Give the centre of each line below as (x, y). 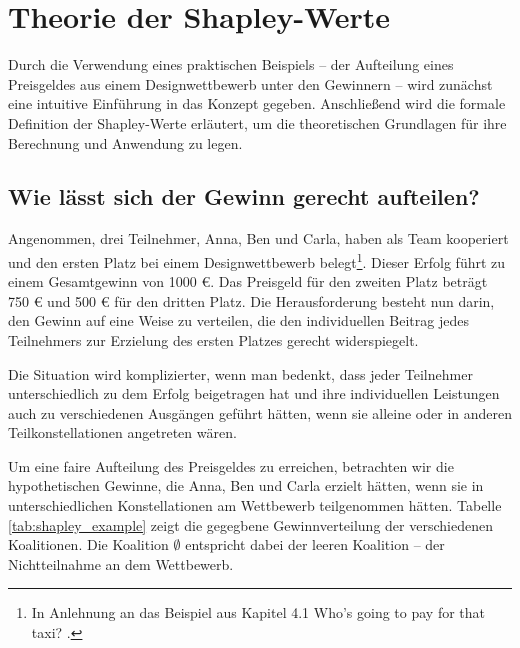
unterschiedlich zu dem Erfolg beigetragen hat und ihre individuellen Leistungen (254, 393)
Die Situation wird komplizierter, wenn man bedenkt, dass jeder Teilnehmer (240, 373)
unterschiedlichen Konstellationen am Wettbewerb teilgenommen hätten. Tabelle (255, 505)
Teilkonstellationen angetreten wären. (122, 432)
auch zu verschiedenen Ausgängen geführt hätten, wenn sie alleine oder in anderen (260, 412)
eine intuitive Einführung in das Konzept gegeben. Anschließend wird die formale (257, 103)
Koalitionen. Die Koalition (88, 544)
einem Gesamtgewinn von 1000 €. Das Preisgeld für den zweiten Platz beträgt (248, 281)
